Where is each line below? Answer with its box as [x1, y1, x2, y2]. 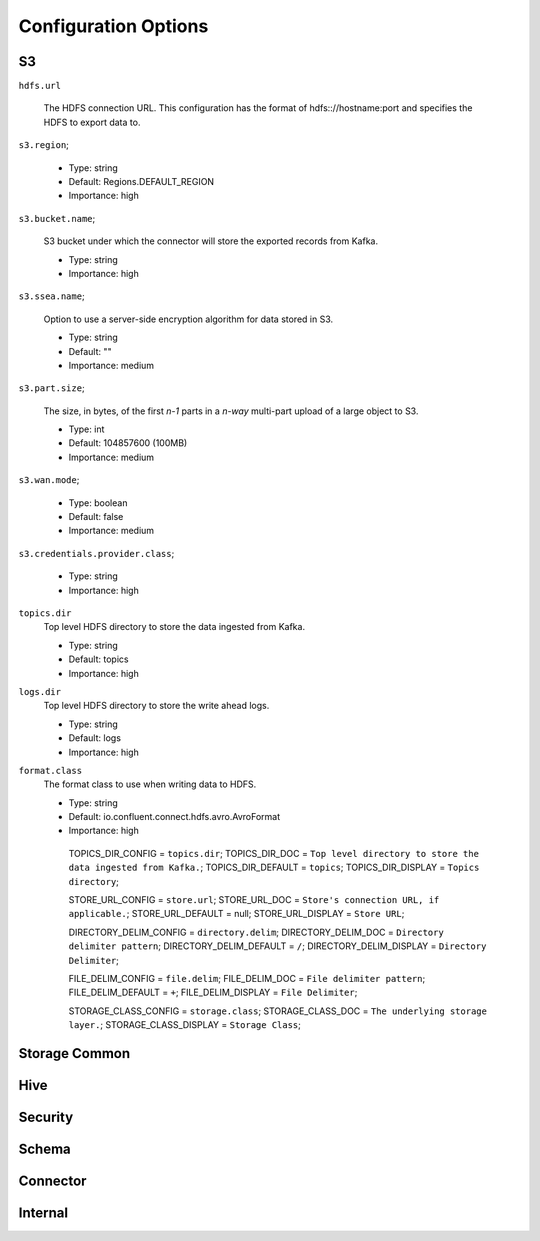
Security [18, 1109, 74, 1125]
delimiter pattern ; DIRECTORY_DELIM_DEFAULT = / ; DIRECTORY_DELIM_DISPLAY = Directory [68, 940, 487, 952]
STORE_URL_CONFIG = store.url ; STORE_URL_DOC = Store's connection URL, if [68, 894, 440, 906]
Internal [18, 1205, 69, 1222]
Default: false [68, 511, 124, 523]
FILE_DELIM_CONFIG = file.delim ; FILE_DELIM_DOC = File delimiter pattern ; [68, 972, 426, 984]
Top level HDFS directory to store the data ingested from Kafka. [43, 621, 305, 633]
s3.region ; [18, 139, 70, 151]
